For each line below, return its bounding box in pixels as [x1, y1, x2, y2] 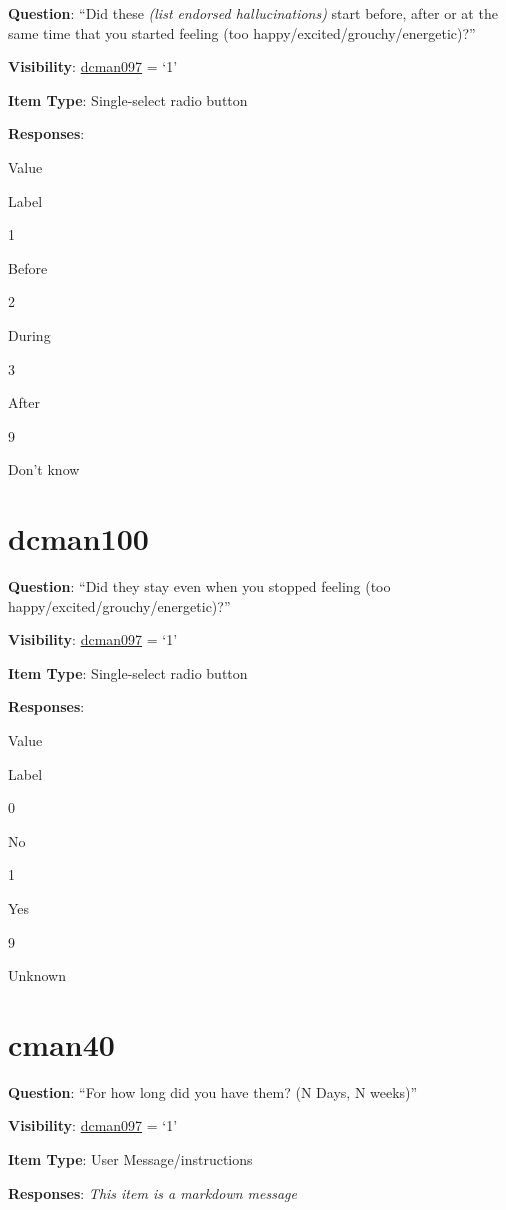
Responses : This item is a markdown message [8, 1182, 297, 1203]
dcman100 [8, 518, 149, 559]
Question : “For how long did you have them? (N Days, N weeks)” [8, 1081, 418, 1102]
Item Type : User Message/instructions [8, 1149, 253, 1170]
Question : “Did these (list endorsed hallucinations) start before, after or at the [8, 3, 498, 23]
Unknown [8, 965, 66, 986]
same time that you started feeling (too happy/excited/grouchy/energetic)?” [8, 22, 476, 43]
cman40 [8, 1023, 115, 1064]
